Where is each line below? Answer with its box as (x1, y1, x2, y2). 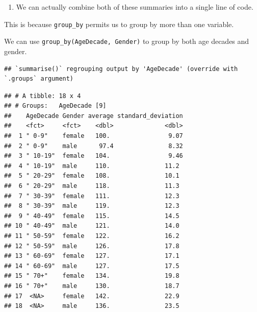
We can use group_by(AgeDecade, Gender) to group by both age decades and (4, 36, 249, 46)
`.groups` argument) (4, 75, 74, 83)
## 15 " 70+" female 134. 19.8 (4, 272, 179, 280)
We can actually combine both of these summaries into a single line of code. (16, 2, 253, 12)
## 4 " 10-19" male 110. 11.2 (4, 162, 179, 170)
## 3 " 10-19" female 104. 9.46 (4, 152, 183, 160)
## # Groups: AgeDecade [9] (4, 102, 107, 110)
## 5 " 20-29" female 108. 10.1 (4, 172, 179, 180)
